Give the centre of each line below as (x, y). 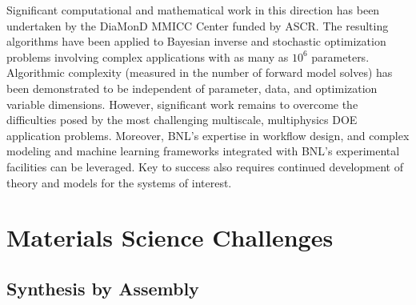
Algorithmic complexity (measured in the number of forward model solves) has (200, 72)
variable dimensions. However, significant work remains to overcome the (182, 104)
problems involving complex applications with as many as (148, 56)
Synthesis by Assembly (103, 288)
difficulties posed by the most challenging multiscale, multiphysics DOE (182, 120)
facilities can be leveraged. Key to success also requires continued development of (205, 166)
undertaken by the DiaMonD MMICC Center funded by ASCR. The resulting (198, 25)
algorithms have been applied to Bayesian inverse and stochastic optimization (196, 41)
